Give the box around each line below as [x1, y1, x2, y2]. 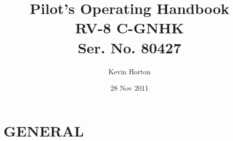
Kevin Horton [108, 66, 151, 76]
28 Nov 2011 [110, 83, 148, 93]
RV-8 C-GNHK [75, 17, 184, 38]
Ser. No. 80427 [77, 37, 181, 57]
